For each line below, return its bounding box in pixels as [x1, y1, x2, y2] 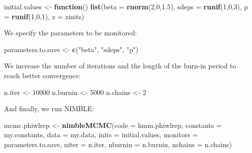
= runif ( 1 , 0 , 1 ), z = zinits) [4, 11, 84, 21]
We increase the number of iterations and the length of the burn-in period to [4, 61, 236, 71]
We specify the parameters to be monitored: [4, 28, 137, 38]
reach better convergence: [4, 70, 81, 80]
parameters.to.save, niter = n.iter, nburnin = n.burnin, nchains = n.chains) [4, 139, 232, 149]
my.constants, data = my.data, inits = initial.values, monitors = [4, 129, 198, 140]
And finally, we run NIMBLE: [4, 103, 94, 114]
